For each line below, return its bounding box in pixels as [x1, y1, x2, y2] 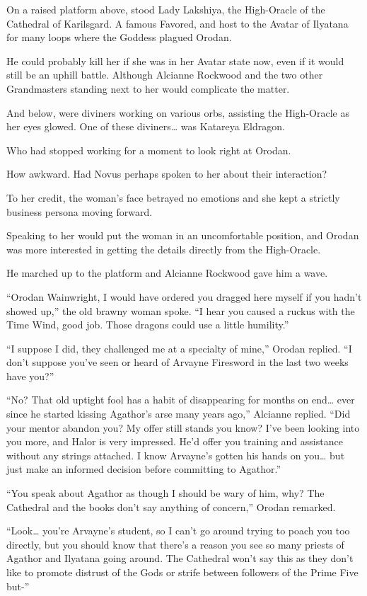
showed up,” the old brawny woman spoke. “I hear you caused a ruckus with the [6, 303, 355, 318]
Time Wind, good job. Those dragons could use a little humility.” [6, 317, 289, 332]
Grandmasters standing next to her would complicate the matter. [6, 81, 290, 96]
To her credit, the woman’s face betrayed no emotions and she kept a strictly [6, 190, 340, 205]
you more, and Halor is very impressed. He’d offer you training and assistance [6, 434, 343, 449]
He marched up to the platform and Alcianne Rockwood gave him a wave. [6, 265, 328, 280]
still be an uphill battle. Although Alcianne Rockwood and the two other [6, 67, 323, 82]
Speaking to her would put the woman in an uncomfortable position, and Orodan [6, 228, 359, 243]
